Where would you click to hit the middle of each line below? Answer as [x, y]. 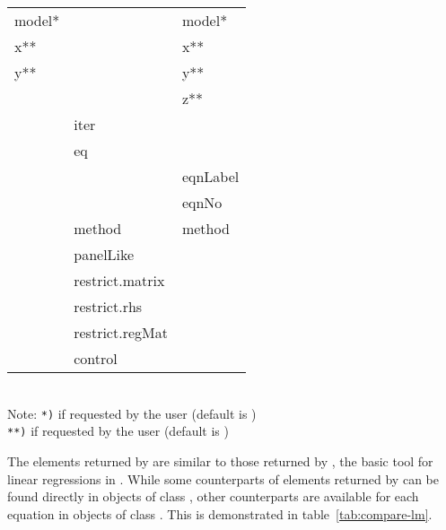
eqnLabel [210, 176]
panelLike [104, 254]
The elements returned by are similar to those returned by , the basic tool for [220, 460]
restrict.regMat [121, 332]
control [96, 358]
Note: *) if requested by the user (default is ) [132, 413]
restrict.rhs [108, 306]
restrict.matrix [119, 280]
